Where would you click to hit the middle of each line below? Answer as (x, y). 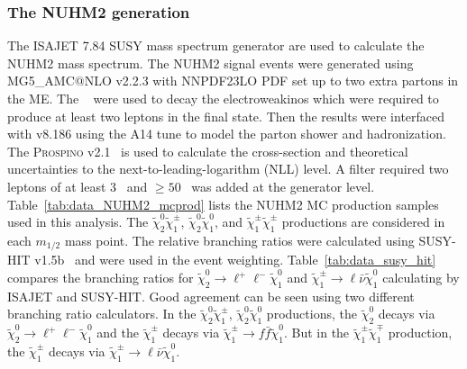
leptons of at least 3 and (78, 186)
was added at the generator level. (283, 186)
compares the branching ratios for (101, 277)
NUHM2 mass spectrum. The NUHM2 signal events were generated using (211, 63)
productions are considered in (363, 222)
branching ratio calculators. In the (102, 314)
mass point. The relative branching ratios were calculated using (239, 240)
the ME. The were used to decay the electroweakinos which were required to (223, 98)
